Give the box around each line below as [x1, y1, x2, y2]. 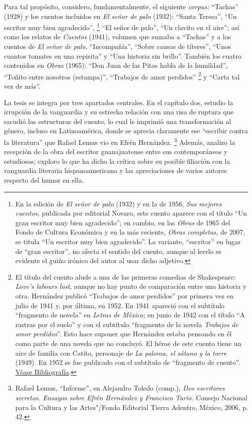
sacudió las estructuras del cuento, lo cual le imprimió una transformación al [4, 116, 231, 126]
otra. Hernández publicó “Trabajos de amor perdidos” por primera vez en [15, 291, 234, 300]
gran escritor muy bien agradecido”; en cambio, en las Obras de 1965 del [15, 217, 230, 227]
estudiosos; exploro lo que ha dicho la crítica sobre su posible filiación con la [4, 156, 230, 166]
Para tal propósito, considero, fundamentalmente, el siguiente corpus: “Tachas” [4, 1, 238, 11]
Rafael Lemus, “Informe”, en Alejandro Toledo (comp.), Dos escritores [15, 383, 225, 393]
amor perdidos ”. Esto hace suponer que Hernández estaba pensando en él [15, 329, 232, 339]
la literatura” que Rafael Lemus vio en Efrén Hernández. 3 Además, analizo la [4, 136, 235, 147]
